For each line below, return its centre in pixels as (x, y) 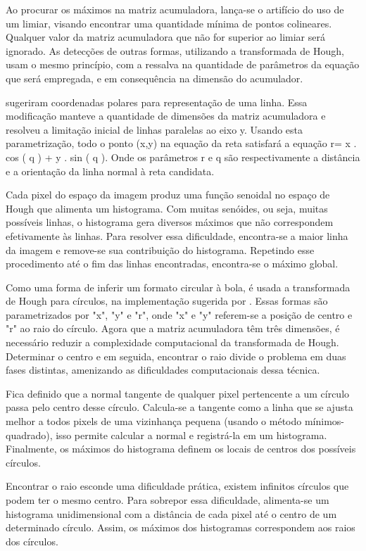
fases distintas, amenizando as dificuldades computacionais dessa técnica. (163, 370)
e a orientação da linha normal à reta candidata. (110, 171)
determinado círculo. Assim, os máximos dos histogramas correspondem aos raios (181, 527)
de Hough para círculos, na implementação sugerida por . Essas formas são (167, 301)
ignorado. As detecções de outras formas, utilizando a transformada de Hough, (175, 50)
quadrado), (29, 435)
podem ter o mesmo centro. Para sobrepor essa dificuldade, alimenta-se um (168, 500)
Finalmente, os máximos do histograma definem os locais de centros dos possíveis (181, 449)
